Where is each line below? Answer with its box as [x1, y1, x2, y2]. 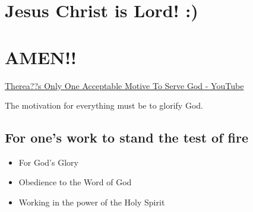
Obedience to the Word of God [18, 176, 132, 188]
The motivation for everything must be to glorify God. [5, 99, 203, 112]
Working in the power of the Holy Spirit [18, 196, 165, 208]
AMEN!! [5, 45, 77, 69]
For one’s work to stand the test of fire [5, 128, 249, 147]
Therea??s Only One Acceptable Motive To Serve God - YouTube [5, 79, 244, 91]
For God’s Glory [18, 156, 78, 168]
